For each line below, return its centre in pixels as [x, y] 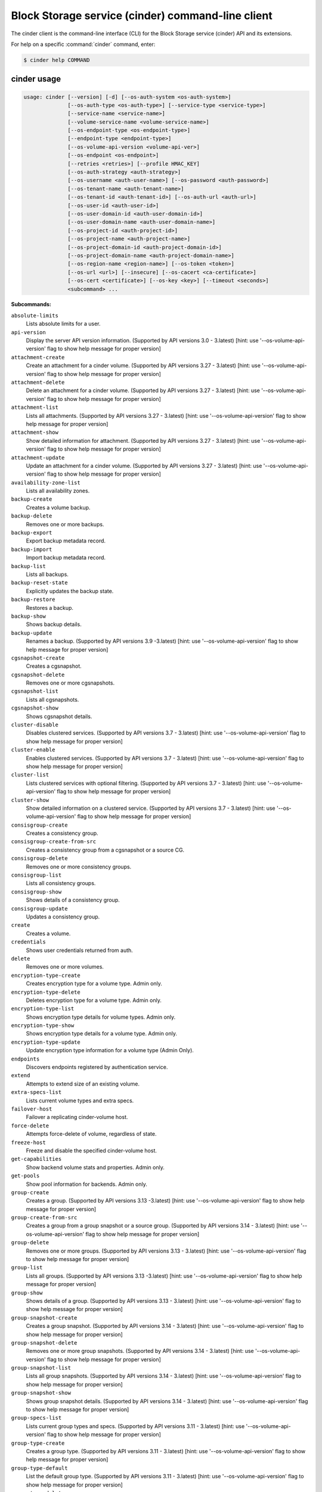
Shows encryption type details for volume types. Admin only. [101, 1017]
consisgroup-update [39, 908]
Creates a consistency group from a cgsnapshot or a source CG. [105, 850]
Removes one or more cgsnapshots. [70, 683]
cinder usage [36, 79]
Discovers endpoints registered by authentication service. [97, 1067]
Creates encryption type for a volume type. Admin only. [94, 984]
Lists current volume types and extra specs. [80, 1100]
